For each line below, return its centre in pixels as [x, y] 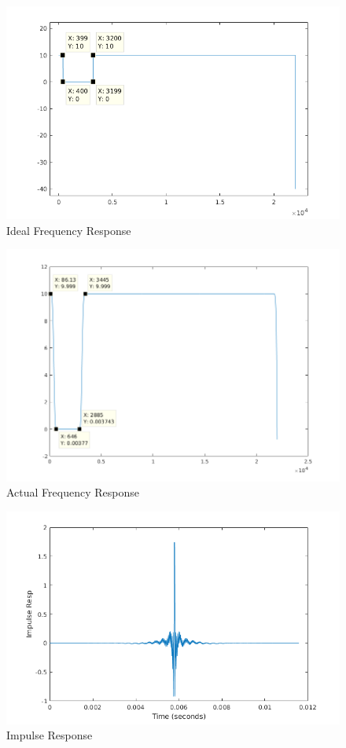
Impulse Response [50, 735]
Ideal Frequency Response [69, 230]
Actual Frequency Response [73, 492]
